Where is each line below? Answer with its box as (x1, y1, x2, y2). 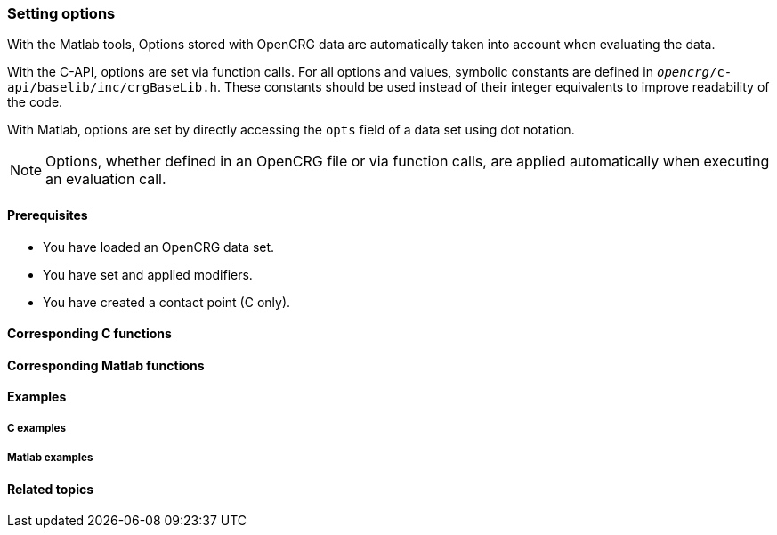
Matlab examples (7, 451, 93, 465)
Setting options (7, 4, 116, 22)
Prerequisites (7, 207, 88, 223)
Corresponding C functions (7, 326, 172, 342)
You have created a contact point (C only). (43, 294, 291, 310)
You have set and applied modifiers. (43, 266, 253, 282)
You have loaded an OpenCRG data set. (43, 239, 275, 255)
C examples (7, 421, 66, 434)
